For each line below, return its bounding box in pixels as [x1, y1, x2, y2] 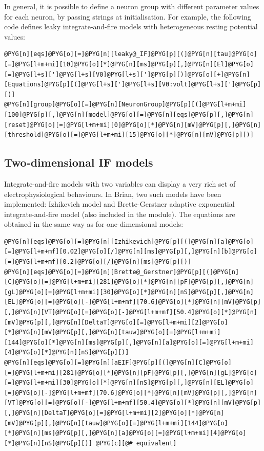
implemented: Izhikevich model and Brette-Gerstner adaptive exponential [4, 199, 235, 209]
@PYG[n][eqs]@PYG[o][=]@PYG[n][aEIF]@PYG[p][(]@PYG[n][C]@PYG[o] [4, 359, 232, 367]
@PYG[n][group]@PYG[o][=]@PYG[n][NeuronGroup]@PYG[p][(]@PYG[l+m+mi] [4, 101, 247, 109]
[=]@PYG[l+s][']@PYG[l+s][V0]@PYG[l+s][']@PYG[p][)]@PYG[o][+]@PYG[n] [4, 70, 250, 78]
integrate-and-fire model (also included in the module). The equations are [4, 208, 235, 219]
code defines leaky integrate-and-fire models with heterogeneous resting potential [4, 21, 258, 32]
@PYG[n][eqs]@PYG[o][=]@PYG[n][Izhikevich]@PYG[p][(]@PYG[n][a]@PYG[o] [4, 238, 254, 245]
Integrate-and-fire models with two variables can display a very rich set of [4, 178, 236, 189]
